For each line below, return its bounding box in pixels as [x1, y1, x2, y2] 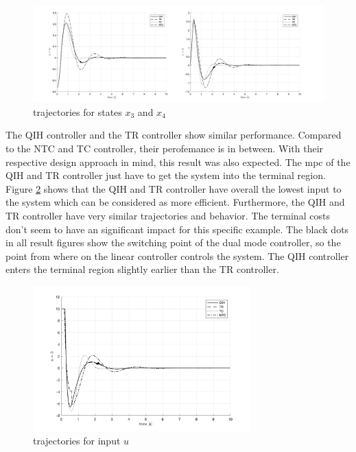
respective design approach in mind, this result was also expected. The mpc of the [5, 154, 351, 169]
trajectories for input [33, 433, 121, 448]
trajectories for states [33, 104, 122, 119]
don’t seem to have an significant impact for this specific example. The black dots [5, 222, 349, 236]
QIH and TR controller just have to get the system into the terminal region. [5, 168, 326, 182]
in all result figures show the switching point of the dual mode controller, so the [5, 235, 341, 250]
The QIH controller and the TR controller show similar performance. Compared [5, 128, 342, 142]
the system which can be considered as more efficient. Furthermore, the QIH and [5, 195, 345, 209]
